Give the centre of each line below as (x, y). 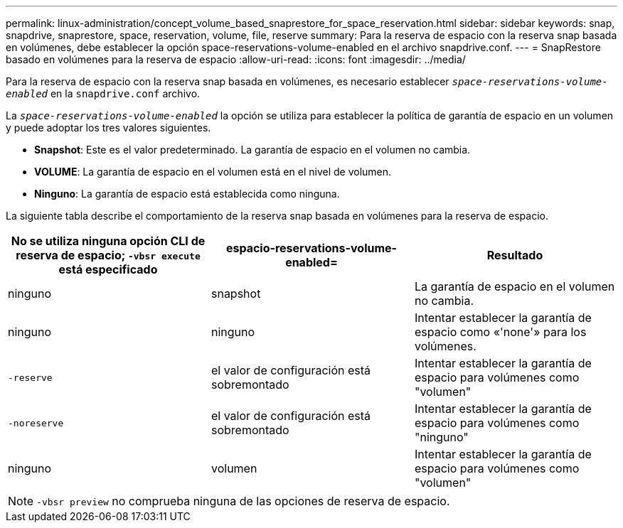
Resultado (515, 255)
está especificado (108, 269)
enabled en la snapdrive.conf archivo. (103, 93)
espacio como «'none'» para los (500, 332)
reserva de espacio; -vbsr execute (108, 255)
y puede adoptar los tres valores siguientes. (108, 128)
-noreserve (36, 423)
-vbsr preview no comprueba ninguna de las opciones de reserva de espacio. (243, 501)
